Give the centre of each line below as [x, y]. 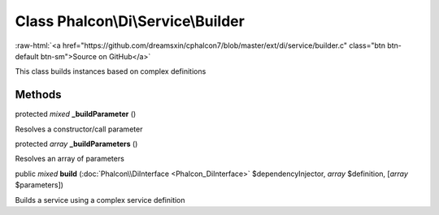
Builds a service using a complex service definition [100, 200]
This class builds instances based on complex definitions [111, 71]
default [27, 56]
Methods [38, 95]
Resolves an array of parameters [70, 159]
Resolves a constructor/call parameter [79, 129]
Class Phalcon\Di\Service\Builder [130, 21]
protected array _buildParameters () [76, 144]
